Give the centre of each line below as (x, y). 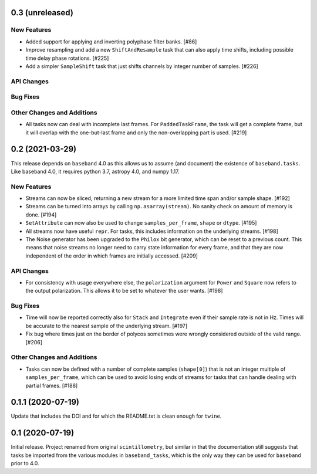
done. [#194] (41, 215)
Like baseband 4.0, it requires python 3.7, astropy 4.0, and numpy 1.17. (95, 171)
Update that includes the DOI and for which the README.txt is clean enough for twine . (116, 416)
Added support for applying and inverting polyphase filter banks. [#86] (111, 42)
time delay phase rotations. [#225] (67, 58)
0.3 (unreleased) (42, 13)
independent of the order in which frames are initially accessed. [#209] (112, 256)
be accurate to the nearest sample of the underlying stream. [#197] (107, 326)
